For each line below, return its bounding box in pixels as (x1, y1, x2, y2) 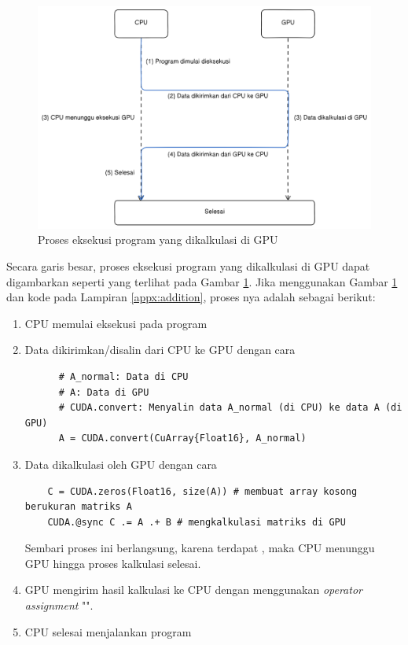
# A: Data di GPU (58, 386, 149, 398)
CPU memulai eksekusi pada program (24, 315, 208, 331)
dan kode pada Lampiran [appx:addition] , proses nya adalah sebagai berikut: (6, 289, 376, 305)
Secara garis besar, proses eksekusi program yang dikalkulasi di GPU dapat (6, 257, 370, 274)
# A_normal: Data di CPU (58, 370, 189, 382)
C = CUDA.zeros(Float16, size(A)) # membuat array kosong (47, 485, 358, 497)
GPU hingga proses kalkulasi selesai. (24, 555, 201, 571)
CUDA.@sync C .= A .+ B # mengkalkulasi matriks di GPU (47, 516, 346, 528)
